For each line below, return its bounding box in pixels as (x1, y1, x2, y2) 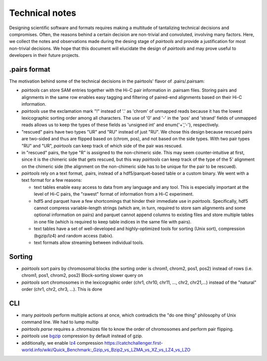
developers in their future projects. (9, 52, 80, 58)
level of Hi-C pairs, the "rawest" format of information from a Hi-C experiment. (34, 191, 194, 197)
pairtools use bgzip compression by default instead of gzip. (21, 333, 143, 339)
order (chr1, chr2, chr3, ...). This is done (21, 286, 102, 292)
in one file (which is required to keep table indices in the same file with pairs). (34, 219, 192, 225)
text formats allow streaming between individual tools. (34, 240, 144, 245)
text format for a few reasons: (21, 177, 82, 183)
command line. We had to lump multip (21, 319, 99, 325)
